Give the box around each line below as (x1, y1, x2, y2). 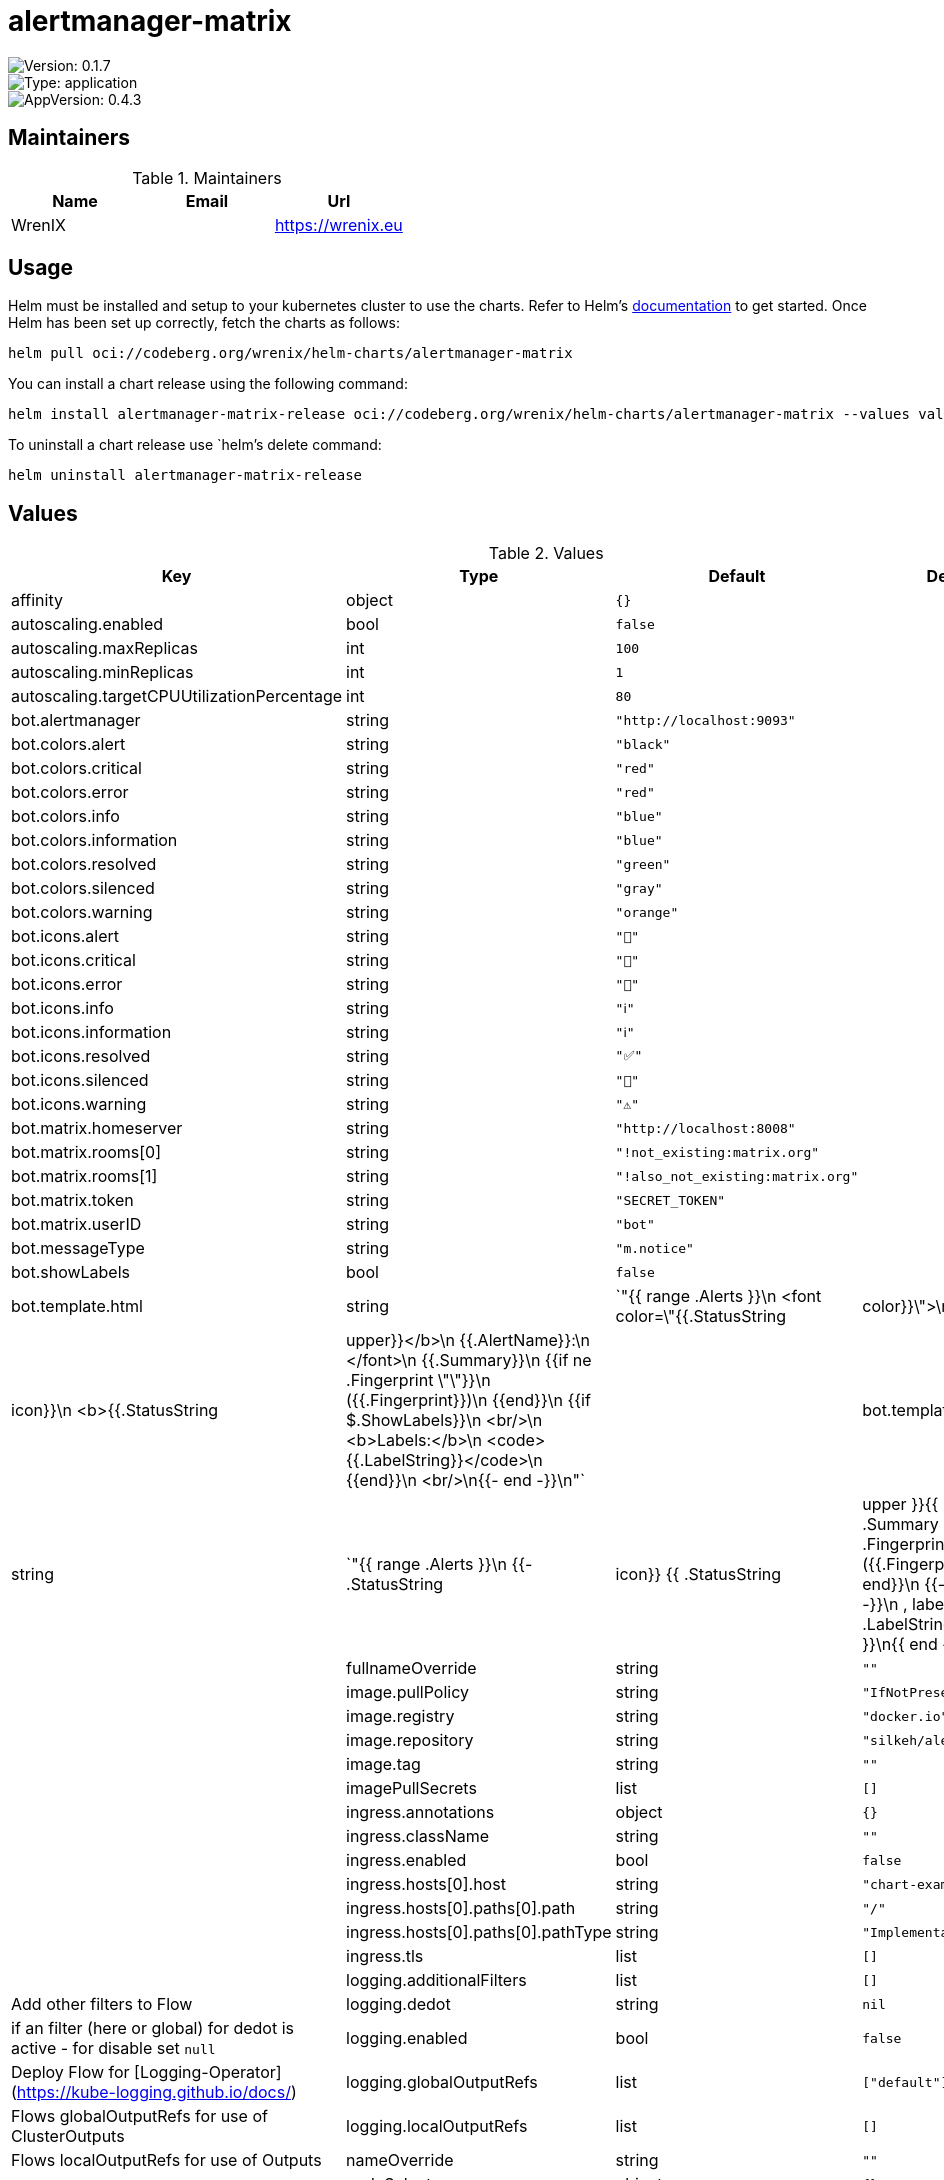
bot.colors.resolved (11, 854, 157, 875)
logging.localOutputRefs (346, 2116, 528, 2137)
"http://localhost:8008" (615, 1120, 796, 1136)
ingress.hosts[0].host (346, 1874, 506, 1895)
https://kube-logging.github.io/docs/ (16, 2082, 291, 2103)
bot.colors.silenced (11, 878, 155, 899)
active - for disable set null (11, 2038, 216, 2059)
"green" (615, 856, 671, 872)
